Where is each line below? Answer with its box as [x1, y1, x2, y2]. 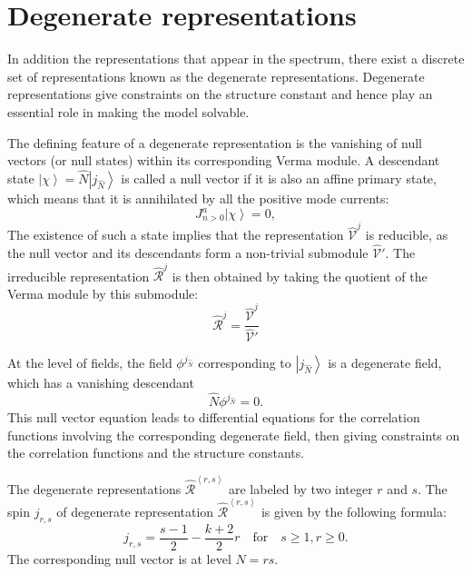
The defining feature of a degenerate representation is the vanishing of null [7, 133, 422, 152]
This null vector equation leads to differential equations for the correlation [7, 408, 420, 427]
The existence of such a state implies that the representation [7, 225, 344, 244]
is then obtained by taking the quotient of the [172, 266, 428, 285]
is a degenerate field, [328, 353, 442, 372]
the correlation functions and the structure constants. [7, 443, 305, 462]
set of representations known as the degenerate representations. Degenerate [7, 66, 425, 85]
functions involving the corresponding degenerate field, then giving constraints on [7, 425, 460, 444]
